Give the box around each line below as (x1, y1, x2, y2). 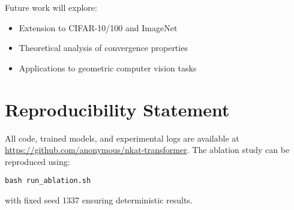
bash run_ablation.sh (5, 176, 91, 185)
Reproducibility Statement (5, 97, 230, 121)
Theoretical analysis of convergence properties (19, 41, 188, 54)
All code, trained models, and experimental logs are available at (5, 131, 239, 144)
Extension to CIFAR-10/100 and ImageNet (19, 21, 178, 34)
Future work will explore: (5, 1, 97, 13)
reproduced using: (5, 155, 70, 167)
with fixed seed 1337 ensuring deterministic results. (5, 193, 193, 206)
